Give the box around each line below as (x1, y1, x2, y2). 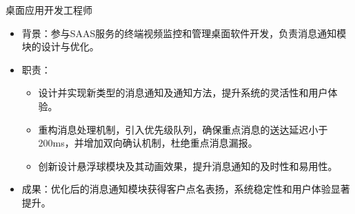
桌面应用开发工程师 (6, 3, 92, 17)
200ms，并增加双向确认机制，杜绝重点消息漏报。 (38, 136, 258, 150)
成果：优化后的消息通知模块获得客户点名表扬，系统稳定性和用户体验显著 (21, 182, 350, 196)
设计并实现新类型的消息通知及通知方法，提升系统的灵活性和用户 (38, 85, 328, 100)
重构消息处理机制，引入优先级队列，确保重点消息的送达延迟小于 (38, 122, 328, 136)
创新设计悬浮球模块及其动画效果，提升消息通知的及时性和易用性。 (38, 158, 338, 173)
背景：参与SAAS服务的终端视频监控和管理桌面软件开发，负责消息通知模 (21, 25, 347, 40)
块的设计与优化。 (21, 39, 99, 54)
